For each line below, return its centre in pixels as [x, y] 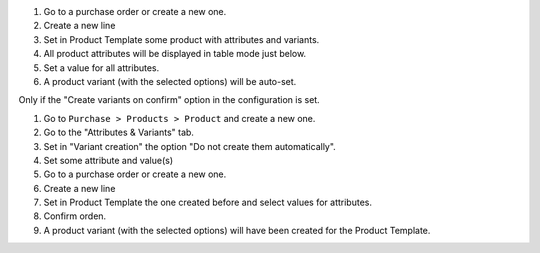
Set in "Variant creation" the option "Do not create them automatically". [190, 146]
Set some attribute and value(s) [108, 160]
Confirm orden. [75, 216]
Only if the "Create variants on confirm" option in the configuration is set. [169, 100]
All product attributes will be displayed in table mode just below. [175, 54]
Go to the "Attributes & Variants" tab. [119, 132]
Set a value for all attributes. [101, 67]
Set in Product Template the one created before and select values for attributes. [207, 202]
